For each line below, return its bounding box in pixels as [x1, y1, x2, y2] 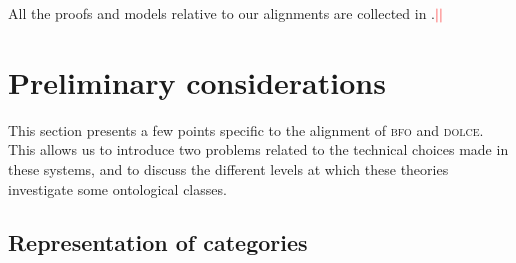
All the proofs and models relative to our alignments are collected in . [8, 3, 435, 23]
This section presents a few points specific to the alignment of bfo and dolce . [8, 119, 484, 140]
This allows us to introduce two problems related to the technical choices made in [8, 139, 509, 160]
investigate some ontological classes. [8, 178, 227, 199]
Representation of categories [8, 227, 308, 258]
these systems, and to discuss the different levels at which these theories [8, 158, 449, 179]
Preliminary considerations [8, 61, 386, 102]
